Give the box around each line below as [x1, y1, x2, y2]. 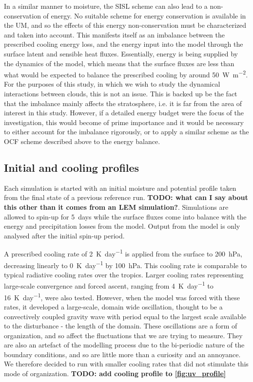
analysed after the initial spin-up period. [4, 230, 125, 240]
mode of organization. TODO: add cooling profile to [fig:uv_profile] [4, 368, 226, 379]
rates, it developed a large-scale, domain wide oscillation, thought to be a [4, 301, 223, 311]
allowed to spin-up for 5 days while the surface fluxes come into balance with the [4, 211, 247, 221]
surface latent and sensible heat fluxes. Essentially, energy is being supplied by [4, 48, 238, 58]
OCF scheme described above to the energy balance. [4, 136, 160, 146]
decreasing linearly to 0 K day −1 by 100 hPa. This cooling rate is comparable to [4, 258, 247, 270]
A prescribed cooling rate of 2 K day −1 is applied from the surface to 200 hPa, [4, 247, 242, 258]
